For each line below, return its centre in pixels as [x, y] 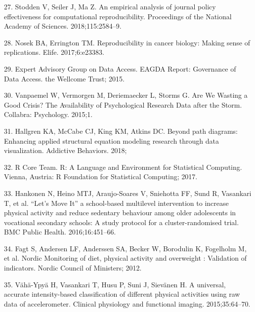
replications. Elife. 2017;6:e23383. [54, 52]
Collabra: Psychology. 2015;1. [48, 114]
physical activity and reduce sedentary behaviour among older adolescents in [120, 213]
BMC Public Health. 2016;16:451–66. [60, 232]
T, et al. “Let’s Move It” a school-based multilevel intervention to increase [116, 203]
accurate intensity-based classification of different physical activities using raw [122, 294]
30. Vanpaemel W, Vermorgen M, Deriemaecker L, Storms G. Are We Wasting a [126, 95]
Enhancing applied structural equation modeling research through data [112, 140]
